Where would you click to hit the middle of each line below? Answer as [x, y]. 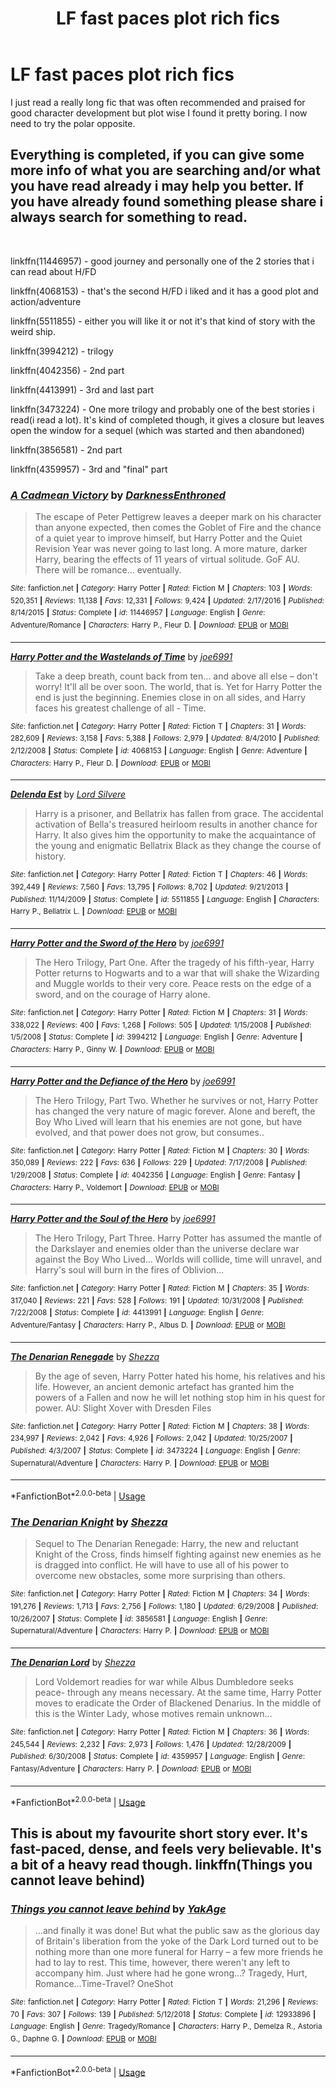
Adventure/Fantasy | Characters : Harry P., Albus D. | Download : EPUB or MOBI [148, 1325]
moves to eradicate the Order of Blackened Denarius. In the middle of [178, 1703]
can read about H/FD [53, 271]
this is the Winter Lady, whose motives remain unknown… [153, 1713]
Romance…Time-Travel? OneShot [104, 1983]
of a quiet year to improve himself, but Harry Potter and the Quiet [168, 538]
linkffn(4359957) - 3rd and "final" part [89, 469]
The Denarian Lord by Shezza [73, 1662]
